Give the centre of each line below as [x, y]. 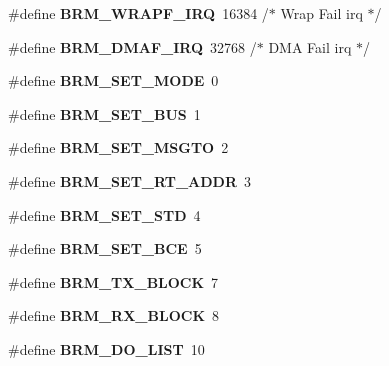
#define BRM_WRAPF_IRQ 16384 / [138, 13]
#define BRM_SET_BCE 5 [105, 248]
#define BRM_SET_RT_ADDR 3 [130, 180]
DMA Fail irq [310, 46]
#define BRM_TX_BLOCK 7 [113, 281]
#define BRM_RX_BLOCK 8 [113, 315]
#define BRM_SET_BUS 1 [104, 113]
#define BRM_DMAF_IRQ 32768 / [132, 46]
